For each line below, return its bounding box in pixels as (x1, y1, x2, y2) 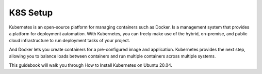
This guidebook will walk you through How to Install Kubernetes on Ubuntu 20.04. (9, 62, 172, 68)
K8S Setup (9, 7, 53, 18)
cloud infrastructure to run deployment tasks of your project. (9, 38, 131, 44)
